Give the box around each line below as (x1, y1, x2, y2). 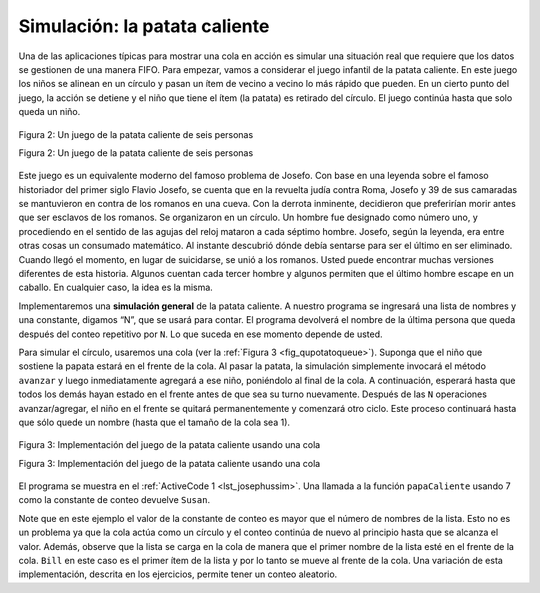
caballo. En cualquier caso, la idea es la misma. (18, 281, 214, 294)
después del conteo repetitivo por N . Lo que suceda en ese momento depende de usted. (18, 328, 384, 340)
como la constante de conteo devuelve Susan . (18, 494, 210, 506)
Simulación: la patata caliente (18, 15, 270, 37)
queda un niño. (18, 106, 81, 118)
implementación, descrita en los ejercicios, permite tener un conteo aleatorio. (18, 568, 338, 580)
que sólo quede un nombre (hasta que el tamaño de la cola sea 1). (18, 416, 290, 428)
